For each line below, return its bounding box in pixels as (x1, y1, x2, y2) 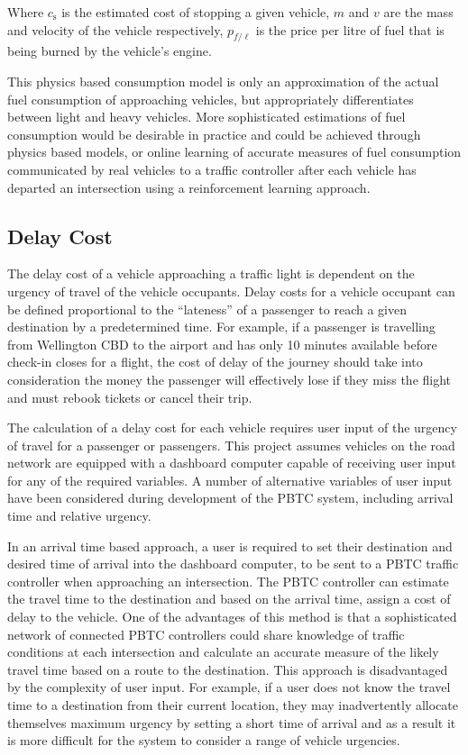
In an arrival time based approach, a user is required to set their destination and (7, 536, 453, 555)
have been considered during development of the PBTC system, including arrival (7, 488, 454, 507)
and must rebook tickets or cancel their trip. (7, 387, 252, 406)
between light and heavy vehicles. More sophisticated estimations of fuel (7, 107, 406, 126)
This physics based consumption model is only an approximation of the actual (7, 71, 439, 90)
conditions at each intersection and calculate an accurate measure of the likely (7, 642, 439, 661)
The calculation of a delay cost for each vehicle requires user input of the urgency (7, 418, 457, 437)
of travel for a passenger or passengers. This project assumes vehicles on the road (7, 435, 455, 454)
